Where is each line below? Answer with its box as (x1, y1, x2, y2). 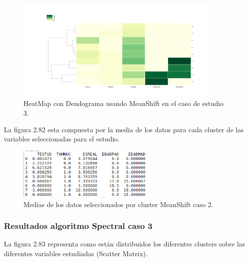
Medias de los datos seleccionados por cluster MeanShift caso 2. (23, 199, 213, 209)
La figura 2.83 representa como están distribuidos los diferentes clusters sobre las (4, 239, 245, 249)
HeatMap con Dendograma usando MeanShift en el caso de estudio (23, 98, 224, 108)
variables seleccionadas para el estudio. (4, 134, 120, 144)
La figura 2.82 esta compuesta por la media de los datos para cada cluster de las (4, 124, 244, 134)
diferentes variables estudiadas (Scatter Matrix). (4, 248, 148, 259)
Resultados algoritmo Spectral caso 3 (4, 220, 153, 232)
